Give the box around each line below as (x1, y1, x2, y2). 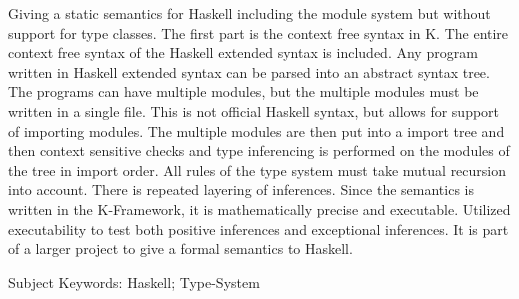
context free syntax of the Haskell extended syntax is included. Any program (8, 42, 478, 63)
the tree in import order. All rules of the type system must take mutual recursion (8, 159, 507, 180)
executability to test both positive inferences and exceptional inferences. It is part (8, 218, 509, 239)
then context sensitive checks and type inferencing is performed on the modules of (8, 140, 510, 161)
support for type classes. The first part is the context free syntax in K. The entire (8, 22, 509, 43)
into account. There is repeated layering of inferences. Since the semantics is (8, 179, 474, 200)
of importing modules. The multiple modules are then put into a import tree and (8, 120, 505, 141)
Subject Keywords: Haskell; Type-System (8, 271, 260, 292)
